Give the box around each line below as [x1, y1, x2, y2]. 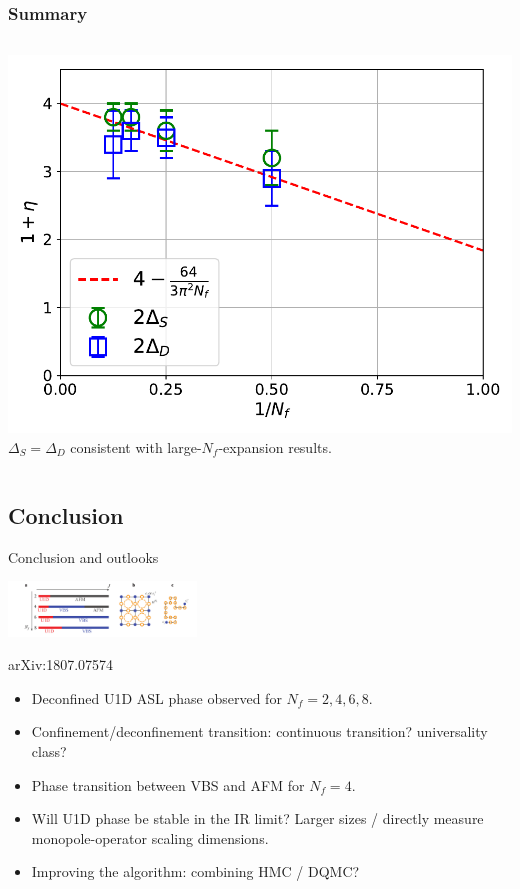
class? [31, 740, 67, 761]
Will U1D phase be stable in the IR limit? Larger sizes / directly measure [31, 808, 484, 829]
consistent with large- [70, 436, 202, 457]
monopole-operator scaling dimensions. [31, 827, 269, 848]
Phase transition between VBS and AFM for [31, 774, 305, 795]
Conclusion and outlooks [8, 546, 159, 567]
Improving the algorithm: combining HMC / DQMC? [31, 861, 360, 882]
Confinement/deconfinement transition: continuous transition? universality [31, 721, 488, 742]
